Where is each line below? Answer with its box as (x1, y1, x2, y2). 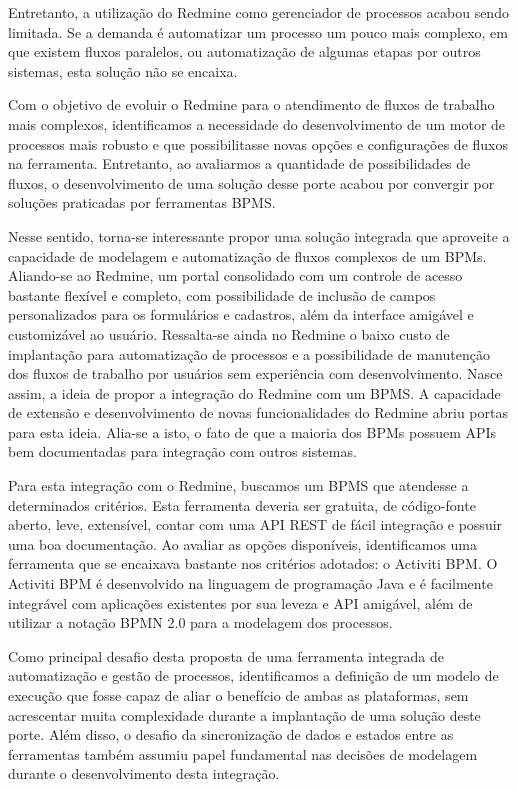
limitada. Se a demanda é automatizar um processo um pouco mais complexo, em (8, 21, 508, 42)
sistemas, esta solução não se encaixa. (8, 60, 238, 81)
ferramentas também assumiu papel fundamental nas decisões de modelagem (8, 743, 478, 764)
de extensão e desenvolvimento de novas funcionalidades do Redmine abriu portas (8, 402, 508, 423)
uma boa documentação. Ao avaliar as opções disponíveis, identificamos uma (8, 533, 478, 554)
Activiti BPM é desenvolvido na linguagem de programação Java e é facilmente (8, 573, 493, 594)
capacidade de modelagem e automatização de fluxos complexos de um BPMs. (8, 245, 487, 266)
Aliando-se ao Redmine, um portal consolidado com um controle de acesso (8, 265, 463, 286)
